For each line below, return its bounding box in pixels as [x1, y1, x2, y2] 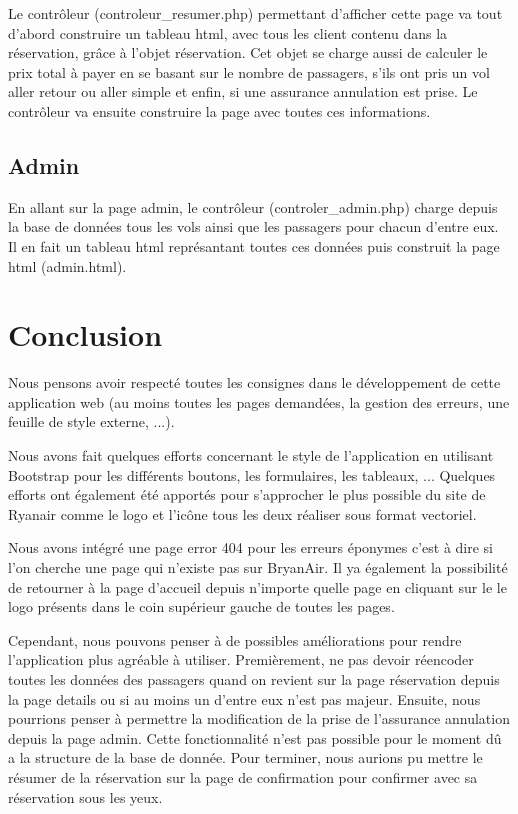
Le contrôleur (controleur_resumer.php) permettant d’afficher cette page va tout [8, 3, 503, 23]
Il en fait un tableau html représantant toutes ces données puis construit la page [8, 235, 500, 256]
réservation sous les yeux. [8, 786, 163, 807]
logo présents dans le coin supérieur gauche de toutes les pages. [8, 596, 395, 617]
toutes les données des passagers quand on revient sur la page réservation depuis [8, 668, 500, 689]
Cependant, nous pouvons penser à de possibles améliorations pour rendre [8, 629, 462, 650]
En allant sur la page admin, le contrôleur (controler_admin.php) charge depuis [8, 196, 498, 217]
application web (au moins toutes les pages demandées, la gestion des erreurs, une [8, 391, 510, 412]
